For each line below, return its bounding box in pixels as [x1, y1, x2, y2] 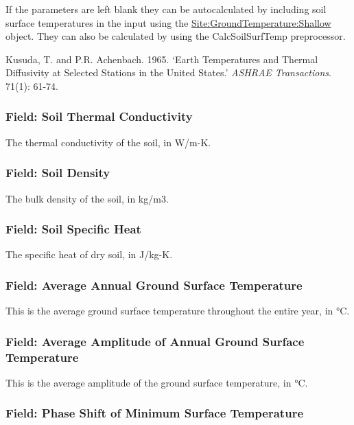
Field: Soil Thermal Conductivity [5, 108, 193, 125]
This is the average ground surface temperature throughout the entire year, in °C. [5, 303, 350, 318]
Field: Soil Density [5, 164, 110, 181]
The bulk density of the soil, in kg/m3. [5, 191, 169, 205]
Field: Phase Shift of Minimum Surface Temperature [5, 404, 304, 422]
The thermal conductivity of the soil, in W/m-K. [5, 135, 211, 149]
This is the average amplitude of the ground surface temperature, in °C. [5, 375, 308, 389]
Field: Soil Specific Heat [5, 220, 141, 238]
